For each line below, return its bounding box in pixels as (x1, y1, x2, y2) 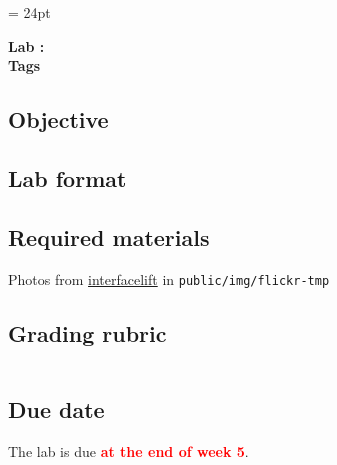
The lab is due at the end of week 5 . (8, 440, 249, 461)
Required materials (8, 221, 210, 252)
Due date (8, 393, 105, 424)
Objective (8, 104, 109, 135)
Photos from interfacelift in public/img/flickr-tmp (8, 268, 330, 289)
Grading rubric (8, 317, 167, 348)
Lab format (8, 162, 127, 193)
